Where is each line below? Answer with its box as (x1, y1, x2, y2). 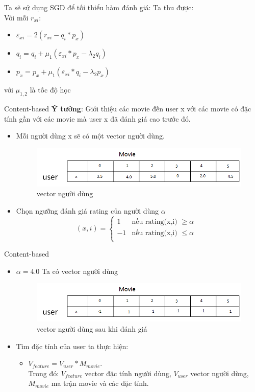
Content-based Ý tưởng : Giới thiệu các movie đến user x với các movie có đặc (4, 103, 251, 113)
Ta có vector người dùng (41, 265, 118, 276)
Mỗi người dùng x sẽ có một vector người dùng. (16, 130, 165, 141)
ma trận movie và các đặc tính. (51, 378, 149, 388)
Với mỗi (4, 12, 29, 22)
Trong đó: (28, 367, 59, 378)
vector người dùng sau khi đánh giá (36, 324, 147, 334)
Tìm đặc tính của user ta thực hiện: (16, 340, 129, 351)
